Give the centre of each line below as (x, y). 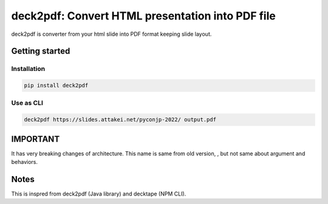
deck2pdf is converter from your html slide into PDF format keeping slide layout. (111, 34)
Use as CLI (27, 103)
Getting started (41, 51)
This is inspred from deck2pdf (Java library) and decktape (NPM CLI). (99, 194)
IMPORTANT (36, 139)
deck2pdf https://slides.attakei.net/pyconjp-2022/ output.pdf (120, 120)
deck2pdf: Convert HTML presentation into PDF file (143, 16)
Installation (28, 69)
